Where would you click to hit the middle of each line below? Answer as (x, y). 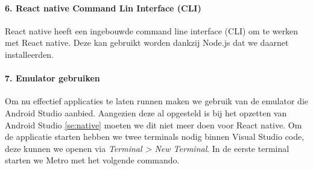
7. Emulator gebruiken (52, 78)
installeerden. (30, 54)
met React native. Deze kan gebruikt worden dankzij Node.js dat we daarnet (147, 42)
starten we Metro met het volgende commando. (92, 160)
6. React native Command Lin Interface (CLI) (103, 8)
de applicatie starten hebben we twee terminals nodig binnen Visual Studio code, (155, 137)
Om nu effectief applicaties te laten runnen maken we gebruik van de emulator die (156, 101)
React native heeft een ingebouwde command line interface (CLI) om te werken (152, 30)
